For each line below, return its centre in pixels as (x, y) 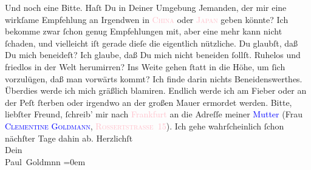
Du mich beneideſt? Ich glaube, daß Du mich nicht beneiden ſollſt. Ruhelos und (153, 55)
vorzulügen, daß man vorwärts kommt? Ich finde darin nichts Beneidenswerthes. (154, 78)
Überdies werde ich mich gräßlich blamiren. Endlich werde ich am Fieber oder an (156, 90)
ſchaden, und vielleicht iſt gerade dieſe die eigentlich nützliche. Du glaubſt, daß (152, 43)
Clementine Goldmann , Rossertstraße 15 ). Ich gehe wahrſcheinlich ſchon (145, 126)
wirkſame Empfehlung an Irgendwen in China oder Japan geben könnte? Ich (147, 19)
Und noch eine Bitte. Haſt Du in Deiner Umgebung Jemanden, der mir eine (146, 7)
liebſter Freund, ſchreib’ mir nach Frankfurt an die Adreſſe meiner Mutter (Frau (154, 114)
